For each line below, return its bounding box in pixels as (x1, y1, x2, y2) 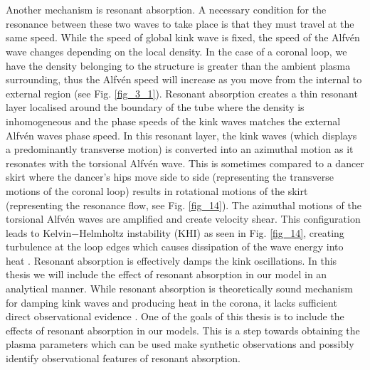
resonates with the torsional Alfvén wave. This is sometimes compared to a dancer (6, 155, 364, 170)
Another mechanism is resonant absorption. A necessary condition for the (6, 2, 327, 17)
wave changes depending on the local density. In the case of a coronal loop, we (6, 43, 347, 58)
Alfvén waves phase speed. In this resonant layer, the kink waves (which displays (6, 127, 357, 142)
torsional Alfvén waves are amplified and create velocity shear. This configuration (6, 211, 361, 226)
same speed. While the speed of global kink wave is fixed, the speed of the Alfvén (6, 30, 360, 45)
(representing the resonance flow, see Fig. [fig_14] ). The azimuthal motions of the (6, 197, 361, 212)
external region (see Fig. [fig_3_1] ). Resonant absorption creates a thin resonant (6, 85, 358, 100)
